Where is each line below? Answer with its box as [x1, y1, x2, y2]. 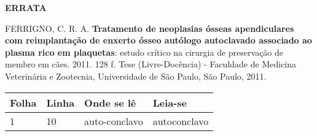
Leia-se [152, 95, 187, 110]
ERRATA [5, 1, 47, 13]
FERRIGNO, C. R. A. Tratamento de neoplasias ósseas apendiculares [5, 21, 294, 34]
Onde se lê [84, 95, 136, 110]
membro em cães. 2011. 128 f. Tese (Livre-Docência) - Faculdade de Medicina [5, 58, 297, 70]
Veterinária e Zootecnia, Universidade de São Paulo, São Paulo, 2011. [5, 69, 267, 82]
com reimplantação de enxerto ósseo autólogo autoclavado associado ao [5, 34, 312, 47]
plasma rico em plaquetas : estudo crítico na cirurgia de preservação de [5, 45, 284, 58]
